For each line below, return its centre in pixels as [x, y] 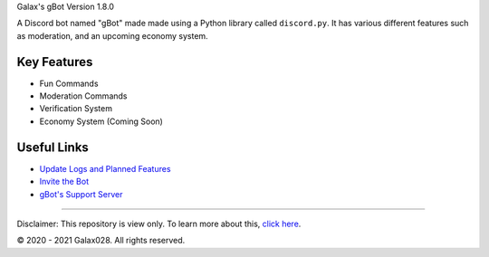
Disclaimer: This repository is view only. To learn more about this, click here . [159, 224]
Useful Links [53, 147]
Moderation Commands [83, 96]
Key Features [55, 62]
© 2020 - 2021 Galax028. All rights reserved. [101, 241]
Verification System [76, 109]
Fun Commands [69, 83]
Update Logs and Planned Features [105, 168]
